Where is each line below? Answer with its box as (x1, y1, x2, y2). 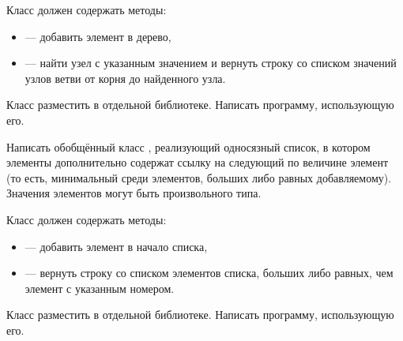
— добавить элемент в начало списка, (24, 238, 208, 254)
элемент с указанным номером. (24, 279, 175, 296)
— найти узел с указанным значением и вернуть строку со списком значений (24, 54, 397, 71)
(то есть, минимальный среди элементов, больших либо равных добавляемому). (6, 169, 392, 185)
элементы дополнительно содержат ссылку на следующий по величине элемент (6, 154, 389, 170)
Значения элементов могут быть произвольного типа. (6, 185, 262, 201)
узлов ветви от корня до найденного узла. (24, 69, 226, 86)
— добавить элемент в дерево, (24, 28, 171, 44)
